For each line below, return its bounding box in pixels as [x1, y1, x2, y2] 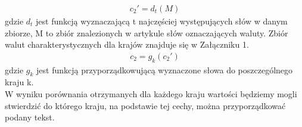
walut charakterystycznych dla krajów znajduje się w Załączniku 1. [5, 38, 249, 51]
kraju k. [5, 76, 34, 88]
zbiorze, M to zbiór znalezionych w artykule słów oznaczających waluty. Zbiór [5, 26, 288, 39]
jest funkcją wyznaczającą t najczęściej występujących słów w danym [36, 15, 288, 27]
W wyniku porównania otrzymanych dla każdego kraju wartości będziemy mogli [5, 88, 297, 100]
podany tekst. [5, 111, 55, 123]
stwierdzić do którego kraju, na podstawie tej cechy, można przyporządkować [5, 99, 286, 111]
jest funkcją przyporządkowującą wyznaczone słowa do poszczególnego [36, 63, 293, 76]
